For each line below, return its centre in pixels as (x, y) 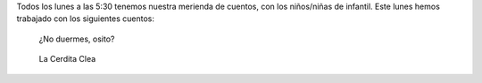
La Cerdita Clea (67, 59)
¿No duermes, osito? (77, 39)
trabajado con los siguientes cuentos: (86, 19)
